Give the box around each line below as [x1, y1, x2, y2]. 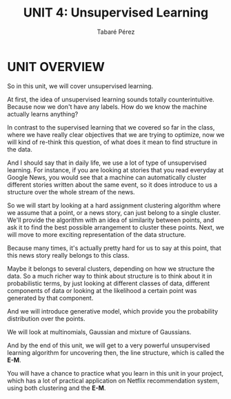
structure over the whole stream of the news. [7, 187, 136, 196]
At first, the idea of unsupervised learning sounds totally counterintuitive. [7, 95, 215, 103]
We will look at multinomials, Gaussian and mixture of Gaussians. [7, 327, 192, 336]
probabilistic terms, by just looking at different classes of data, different [7, 279, 210, 287]
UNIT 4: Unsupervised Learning [23, 5, 209, 21]
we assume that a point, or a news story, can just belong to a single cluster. [7, 208, 221, 216]
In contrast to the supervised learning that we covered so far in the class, [7, 123, 215, 132]
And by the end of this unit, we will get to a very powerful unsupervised [7, 341, 210, 349]
